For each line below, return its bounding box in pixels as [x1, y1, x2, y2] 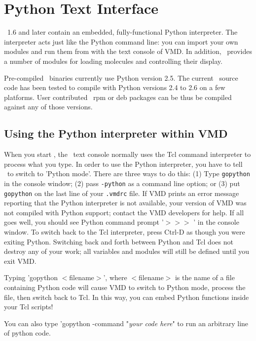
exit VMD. [4, 255, 37, 266]
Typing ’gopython [4, 272, 58, 283]
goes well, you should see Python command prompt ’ [4, 217, 164, 227]
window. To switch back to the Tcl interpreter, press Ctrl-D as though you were [4, 227, 245, 237]
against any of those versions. [4, 101, 93, 112]
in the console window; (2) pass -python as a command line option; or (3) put [4, 178, 240, 188]
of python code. [4, 328, 51, 338]
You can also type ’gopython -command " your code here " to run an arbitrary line [4, 318, 249, 328]
